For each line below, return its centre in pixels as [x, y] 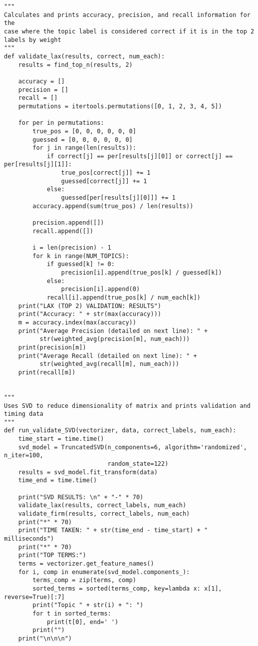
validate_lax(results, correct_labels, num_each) [102, 505]
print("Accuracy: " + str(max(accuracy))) [90, 314]
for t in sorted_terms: [72, 613]
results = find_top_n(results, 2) [75, 65]
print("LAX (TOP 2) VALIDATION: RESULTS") [90, 306]
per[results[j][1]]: [38, 164]
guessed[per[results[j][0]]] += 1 [118, 198]
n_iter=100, [24, 456]
